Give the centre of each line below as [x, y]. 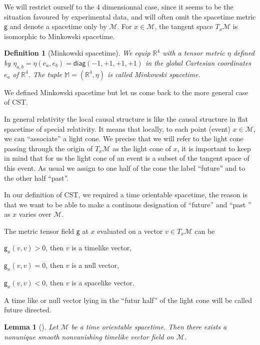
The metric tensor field [39, 231]
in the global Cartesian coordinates [198, 62]
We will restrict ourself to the [49, 7]
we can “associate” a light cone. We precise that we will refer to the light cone [124, 138]
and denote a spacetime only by [58, 26]
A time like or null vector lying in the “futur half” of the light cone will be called [128, 300]
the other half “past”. [36, 178]
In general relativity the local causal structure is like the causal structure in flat [126, 118]
